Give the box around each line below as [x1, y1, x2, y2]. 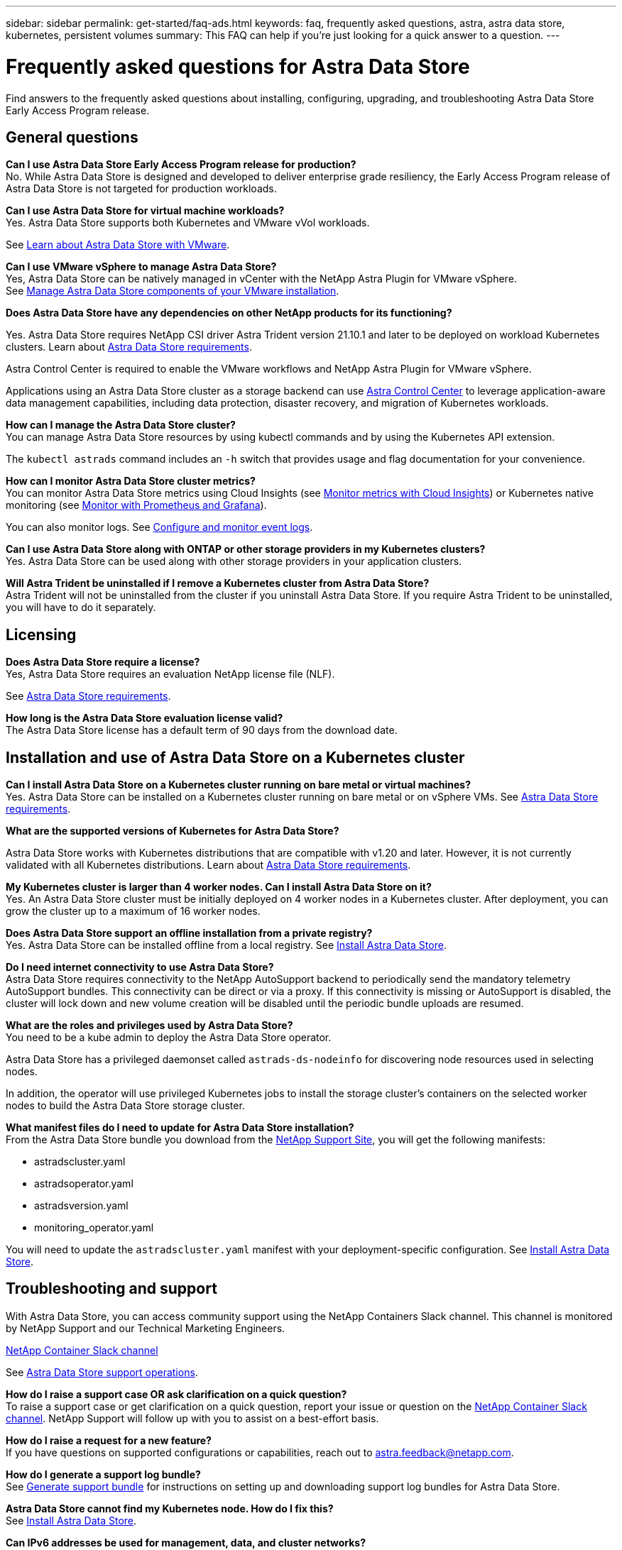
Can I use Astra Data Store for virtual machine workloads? [6, 204, 285, 217]
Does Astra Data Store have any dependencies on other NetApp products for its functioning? [6, 307, 452, 319]
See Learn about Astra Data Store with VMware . [6, 238, 230, 251]
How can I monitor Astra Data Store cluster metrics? [6, 475, 256, 488]
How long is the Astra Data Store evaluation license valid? [6, 712, 283, 725]
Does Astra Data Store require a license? [6, 656, 200, 669]
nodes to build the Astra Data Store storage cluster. [6, 1099, 245, 1112]
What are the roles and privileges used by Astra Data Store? [6, 1019, 293, 1032]
